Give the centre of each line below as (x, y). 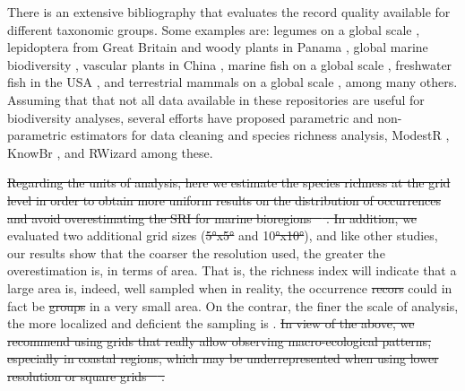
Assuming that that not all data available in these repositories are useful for (216, 99)
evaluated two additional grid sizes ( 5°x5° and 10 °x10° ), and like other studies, (223, 235)
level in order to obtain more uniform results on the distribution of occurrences (224, 200)
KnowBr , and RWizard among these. (110, 152)
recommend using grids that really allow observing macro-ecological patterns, (220, 340)
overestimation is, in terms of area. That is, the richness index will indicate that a (232, 270)
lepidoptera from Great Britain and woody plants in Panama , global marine (218, 47)
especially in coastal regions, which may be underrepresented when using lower (223, 358)
